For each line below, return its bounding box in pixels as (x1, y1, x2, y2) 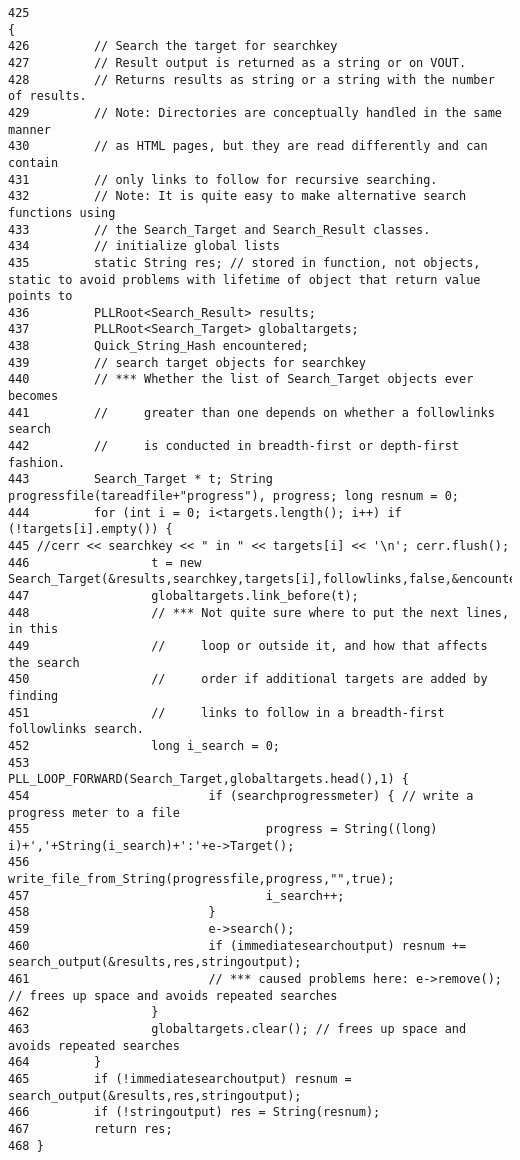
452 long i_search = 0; (8, 738, 281, 753)
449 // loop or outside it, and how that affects (8, 638, 488, 653)
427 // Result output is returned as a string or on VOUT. (8, 55, 467, 70)
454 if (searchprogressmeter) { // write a (8, 788, 474, 803)
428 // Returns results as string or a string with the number (8, 72, 495, 87)
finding (8, 688, 59, 703)
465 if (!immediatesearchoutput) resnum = (8, 1072, 352, 1086)
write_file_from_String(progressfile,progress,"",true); (8, 872, 395, 887)
